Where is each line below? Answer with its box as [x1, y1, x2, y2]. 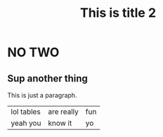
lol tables [11, 107, 41, 117]
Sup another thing [7, 72, 88, 84]
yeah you [11, 118, 41, 128]
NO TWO [7, 44, 60, 60]
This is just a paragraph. [7, 91, 77, 99]
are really [48, 107, 79, 117]
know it [48, 118, 72, 128]
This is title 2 [79, 5, 157, 21]
